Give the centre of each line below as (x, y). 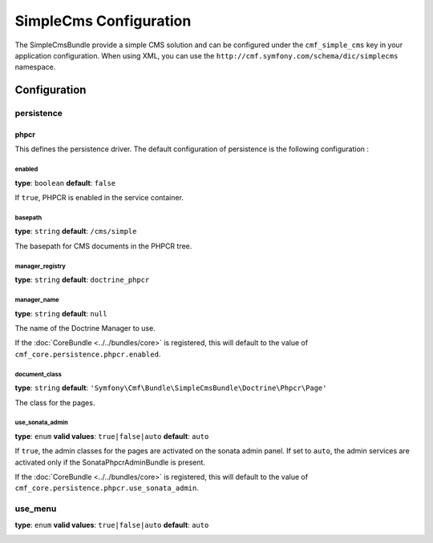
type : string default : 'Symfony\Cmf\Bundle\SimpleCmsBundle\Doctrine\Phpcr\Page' (171, 388)
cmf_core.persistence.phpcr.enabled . (88, 354)
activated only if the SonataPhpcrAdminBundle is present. (110, 462)
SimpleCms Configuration (103, 21)
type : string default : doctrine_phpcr (82, 280)
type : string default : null (61, 313)
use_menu (36, 509)
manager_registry (40, 266)
